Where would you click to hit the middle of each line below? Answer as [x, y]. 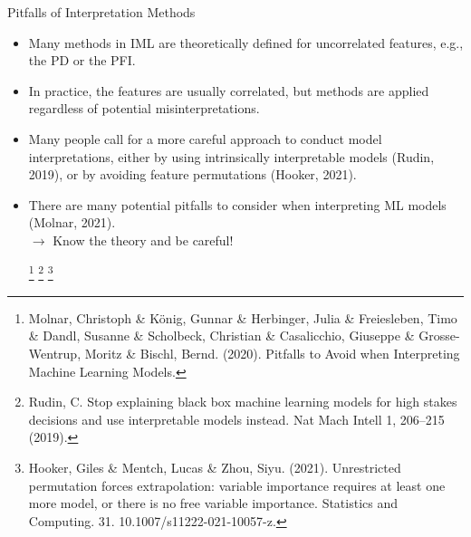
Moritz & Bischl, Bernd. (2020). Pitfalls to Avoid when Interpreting [272, 353]
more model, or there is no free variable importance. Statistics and [213, 503]
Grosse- [439, 336]
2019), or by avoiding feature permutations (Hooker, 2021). [192, 174]
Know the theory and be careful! [143, 240]
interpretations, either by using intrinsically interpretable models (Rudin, [231, 156]
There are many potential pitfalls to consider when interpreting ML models [237, 204]
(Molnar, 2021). [72, 222]
